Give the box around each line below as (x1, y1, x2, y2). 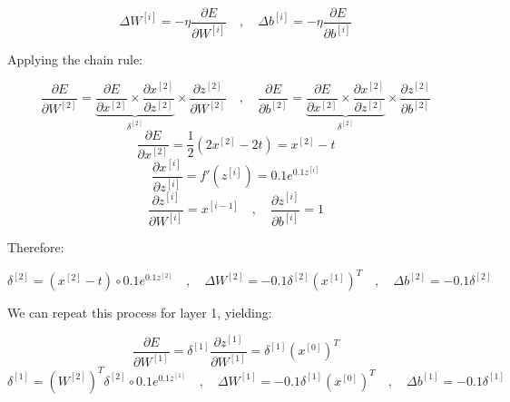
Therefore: (7, 238, 64, 257)
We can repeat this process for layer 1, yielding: (7, 303, 272, 322)
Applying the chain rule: (7, 50, 143, 69)
